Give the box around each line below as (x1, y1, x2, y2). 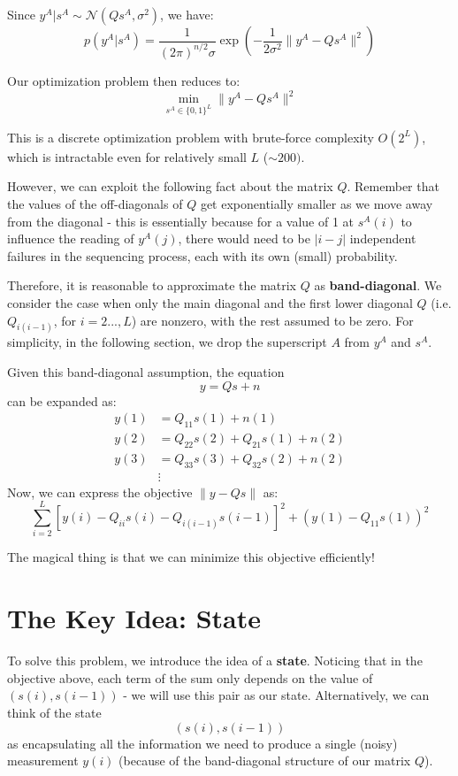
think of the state (7, 703, 102, 721)
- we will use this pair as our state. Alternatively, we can (123, 686, 430, 704)
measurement (7, 751, 79, 770)
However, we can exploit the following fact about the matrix (7, 177, 333, 196)
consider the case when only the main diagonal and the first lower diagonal (7, 293, 413, 311)
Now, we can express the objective (7, 482, 193, 501)
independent (349, 229, 416, 248)
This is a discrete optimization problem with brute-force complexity (7, 127, 374, 146)
